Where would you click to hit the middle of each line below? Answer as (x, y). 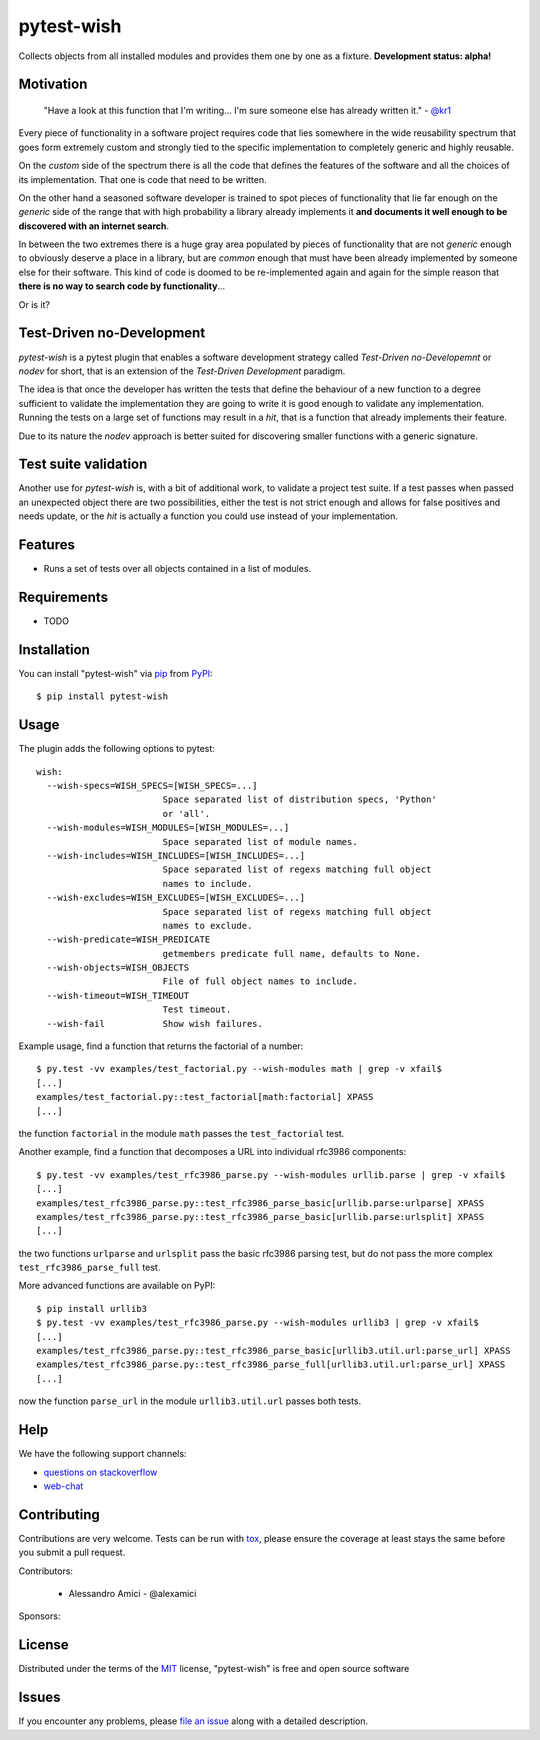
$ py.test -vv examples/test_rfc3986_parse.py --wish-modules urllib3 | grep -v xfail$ (258, 1323)
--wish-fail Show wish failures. (155, 1023)
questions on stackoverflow (100, 1472)
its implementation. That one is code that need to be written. (142, 179)
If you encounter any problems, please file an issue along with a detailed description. (193, 1721)
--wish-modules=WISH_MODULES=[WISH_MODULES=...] (168, 828)
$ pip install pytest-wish (102, 696)
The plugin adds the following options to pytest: (116, 749)
